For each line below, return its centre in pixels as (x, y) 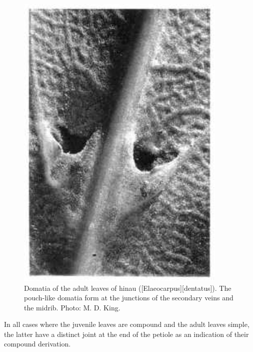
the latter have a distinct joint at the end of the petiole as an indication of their (126, 334)
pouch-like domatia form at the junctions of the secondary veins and (129, 298)
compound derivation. (37, 344)
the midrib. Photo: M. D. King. (72, 307)
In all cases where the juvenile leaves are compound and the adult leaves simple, (127, 324)
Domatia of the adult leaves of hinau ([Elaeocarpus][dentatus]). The (128, 288)
